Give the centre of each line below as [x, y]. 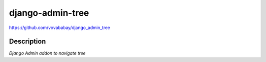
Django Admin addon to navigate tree [47, 53]
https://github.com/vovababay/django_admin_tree [60, 28]
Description [28, 42]
